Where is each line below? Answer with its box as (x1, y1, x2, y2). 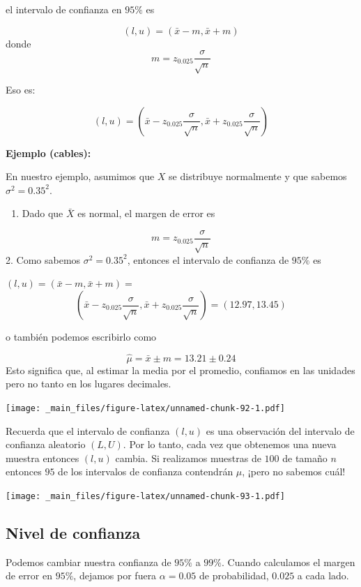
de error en (6, 568, 53, 583)
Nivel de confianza (6, 522, 141, 544)
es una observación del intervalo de (206, 423, 355, 438)
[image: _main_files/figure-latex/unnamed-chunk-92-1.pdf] (6, 403, 285, 413)
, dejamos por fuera (73, 568, 157, 583)
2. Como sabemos (6, 252, 81, 267)
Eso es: (6, 82, 36, 97)
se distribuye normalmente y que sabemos (169, 169, 347, 184)
